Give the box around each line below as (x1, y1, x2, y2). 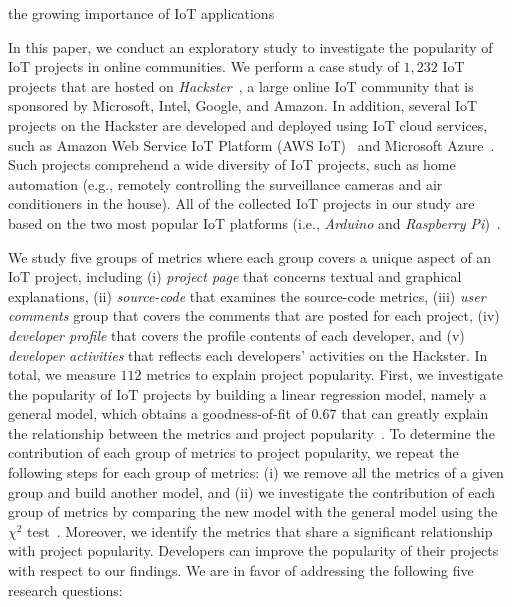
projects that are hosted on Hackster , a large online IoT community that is (8, 75, 474, 96)
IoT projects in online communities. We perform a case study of (8, 56, 399, 77)
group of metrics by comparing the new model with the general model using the (8, 501, 498, 522)
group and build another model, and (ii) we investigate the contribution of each (8, 481, 496, 502)
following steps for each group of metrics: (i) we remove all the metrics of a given (8, 462, 504, 483)
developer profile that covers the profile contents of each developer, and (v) (8, 324, 465, 345)
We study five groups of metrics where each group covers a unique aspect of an (8, 246, 492, 267)
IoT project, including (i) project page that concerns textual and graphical (8, 266, 462, 287)
